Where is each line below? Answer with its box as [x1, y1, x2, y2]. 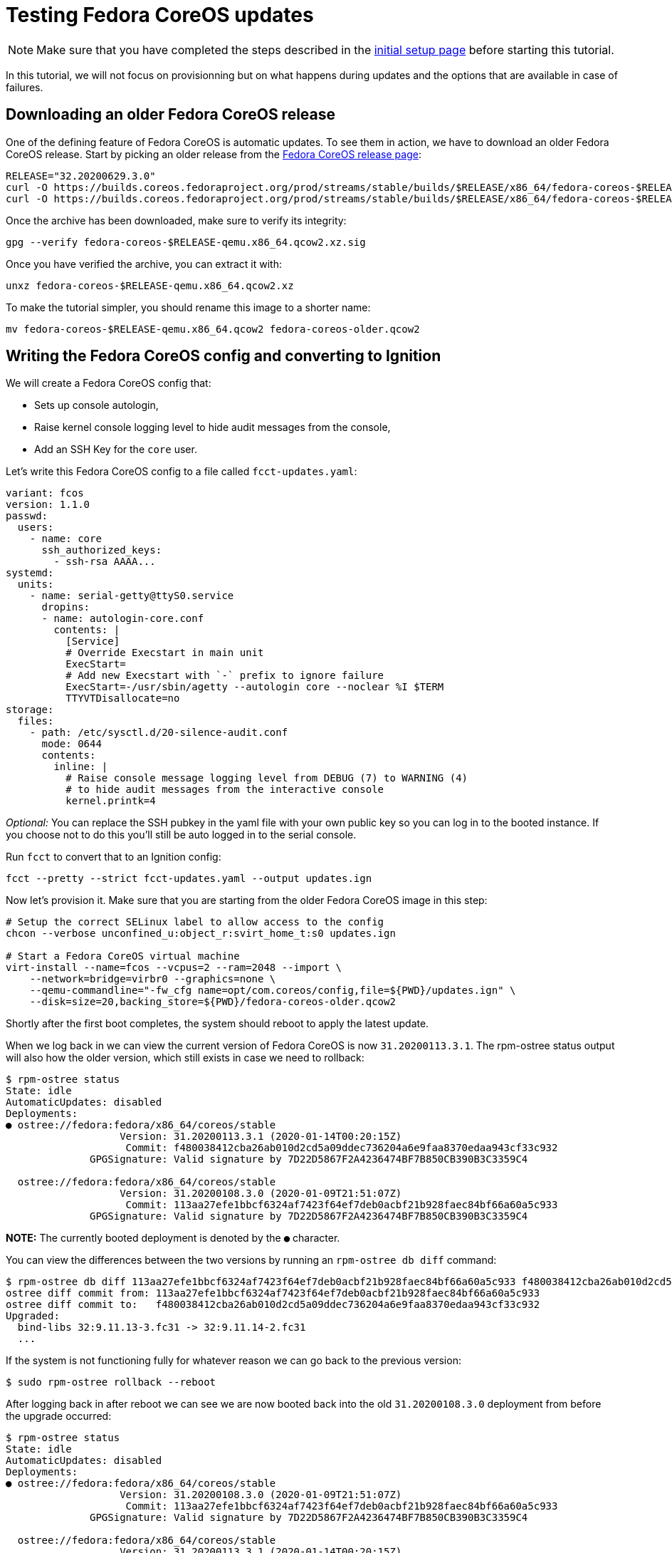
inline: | [53, 761, 108, 773]
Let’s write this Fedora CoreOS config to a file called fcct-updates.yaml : [6, 465, 357, 478]
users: [17, 521, 54, 534]
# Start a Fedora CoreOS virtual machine [6, 950, 240, 962]
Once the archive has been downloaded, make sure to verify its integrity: [6, 214, 347, 227]
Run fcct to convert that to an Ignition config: [6, 851, 221, 863]
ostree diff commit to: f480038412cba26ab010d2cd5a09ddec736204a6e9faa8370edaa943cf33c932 [6, 1299, 540, 1311]
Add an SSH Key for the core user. [34, 443, 197, 456]
